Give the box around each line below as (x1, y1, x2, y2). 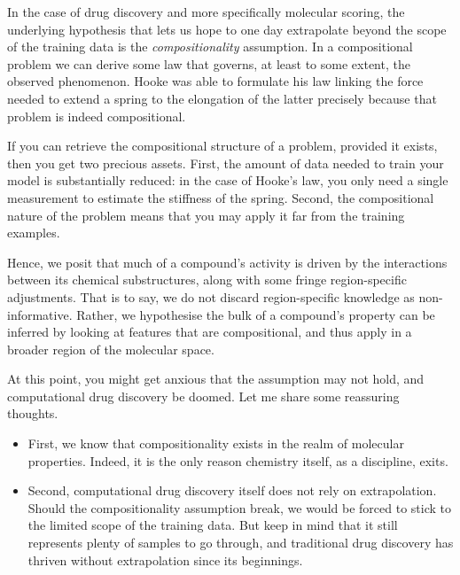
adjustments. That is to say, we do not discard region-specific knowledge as (7, 287, 415, 306)
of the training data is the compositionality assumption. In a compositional (7, 37, 413, 56)
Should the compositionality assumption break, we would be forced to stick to (27, 498, 451, 517)
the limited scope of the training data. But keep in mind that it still (27, 516, 398, 534)
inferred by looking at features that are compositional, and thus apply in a (7, 322, 412, 341)
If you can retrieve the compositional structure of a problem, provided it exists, (7, 136, 438, 155)
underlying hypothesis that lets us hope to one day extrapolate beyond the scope (7, 19, 447, 38)
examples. (7, 223, 60, 242)
